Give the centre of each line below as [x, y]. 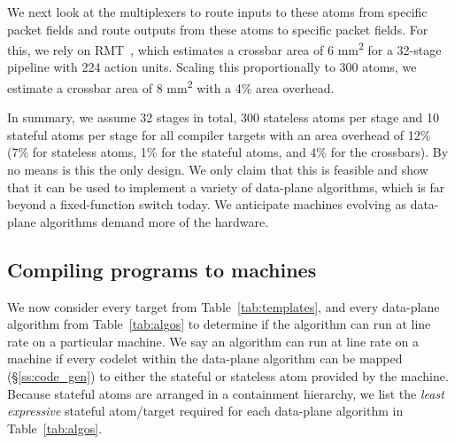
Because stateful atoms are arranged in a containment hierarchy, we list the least [226, 393]
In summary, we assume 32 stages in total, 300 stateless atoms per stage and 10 [224, 117]
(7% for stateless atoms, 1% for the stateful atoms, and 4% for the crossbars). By [228, 152]
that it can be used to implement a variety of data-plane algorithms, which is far [226, 187]
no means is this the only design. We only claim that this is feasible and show [218, 170]
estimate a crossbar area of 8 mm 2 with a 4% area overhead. [171, 86]
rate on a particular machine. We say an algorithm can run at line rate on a [213, 341]
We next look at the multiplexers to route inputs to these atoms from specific [217, 12]
